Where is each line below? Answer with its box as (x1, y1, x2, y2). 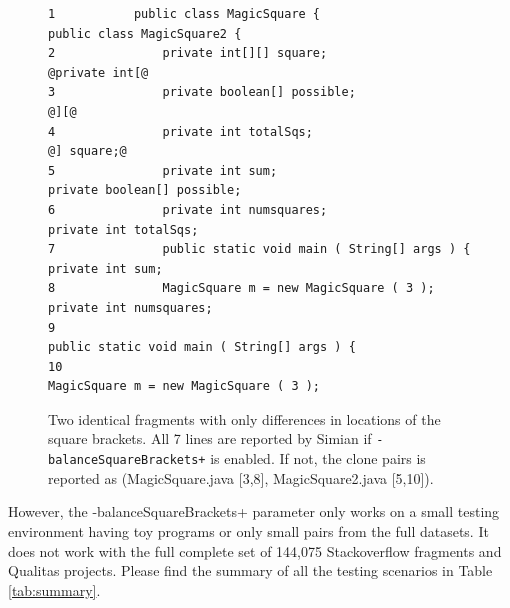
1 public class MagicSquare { (48, 7, 321, 21)
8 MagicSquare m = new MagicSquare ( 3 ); (48, 281, 435, 296)
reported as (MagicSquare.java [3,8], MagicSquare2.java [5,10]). (48, 467, 434, 488)
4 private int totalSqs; (48, 124, 313, 139)
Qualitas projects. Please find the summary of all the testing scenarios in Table (8, 560, 493, 581)
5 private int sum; (48, 163, 278, 178)
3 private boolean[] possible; (48, 85, 356, 100)
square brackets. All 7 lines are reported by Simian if (48, 428, 372, 449)
